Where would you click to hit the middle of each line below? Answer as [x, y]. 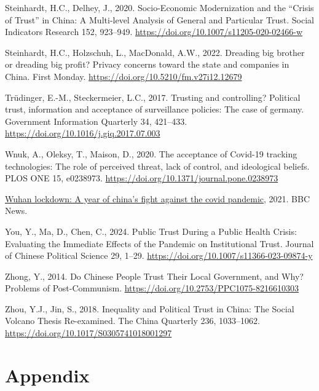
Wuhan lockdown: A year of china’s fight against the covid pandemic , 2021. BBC [158, 198]
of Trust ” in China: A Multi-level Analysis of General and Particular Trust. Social [159, 19]
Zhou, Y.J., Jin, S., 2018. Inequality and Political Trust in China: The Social [150, 308]
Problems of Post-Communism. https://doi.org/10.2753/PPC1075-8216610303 [152, 288]
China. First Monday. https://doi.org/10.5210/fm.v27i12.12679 [124, 76]
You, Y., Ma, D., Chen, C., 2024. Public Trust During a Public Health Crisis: [151, 231]
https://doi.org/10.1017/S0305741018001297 [89, 333]
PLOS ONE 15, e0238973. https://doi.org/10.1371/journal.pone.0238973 [142, 178]
